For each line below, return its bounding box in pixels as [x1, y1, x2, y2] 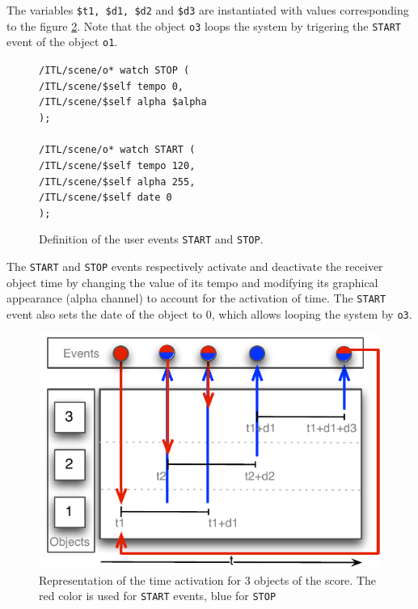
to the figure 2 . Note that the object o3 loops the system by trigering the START [6, 17, 401, 34]
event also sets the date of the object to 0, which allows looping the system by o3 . [6, 306, 412, 323]
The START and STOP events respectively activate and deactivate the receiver [6, 258, 383, 275]
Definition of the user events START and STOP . [39, 230, 264, 247]
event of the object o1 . [6, 33, 118, 50]
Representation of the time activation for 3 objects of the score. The [39, 571, 377, 588]
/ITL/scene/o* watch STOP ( [39, 64, 190, 76]
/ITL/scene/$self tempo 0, [39, 80, 184, 92]
